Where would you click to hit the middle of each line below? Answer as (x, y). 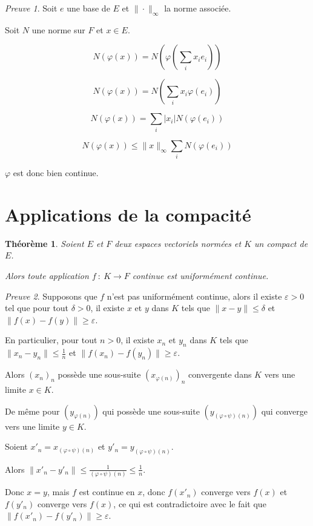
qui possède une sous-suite (151, 411)
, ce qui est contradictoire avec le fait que (190, 503)
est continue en (107, 492)
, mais (58, 492)
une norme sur (58, 29)
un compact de (281, 243)
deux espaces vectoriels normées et (178, 243)
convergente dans (220, 374)
